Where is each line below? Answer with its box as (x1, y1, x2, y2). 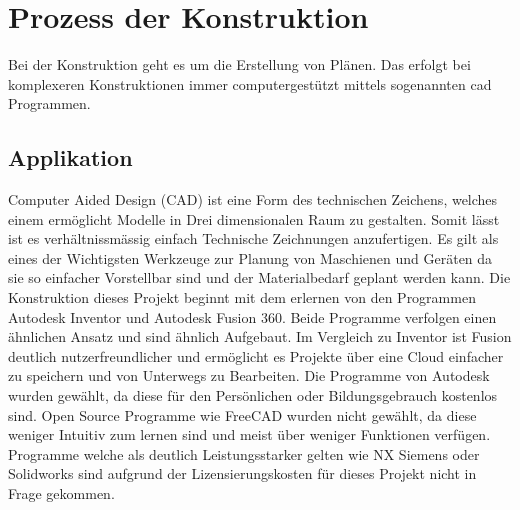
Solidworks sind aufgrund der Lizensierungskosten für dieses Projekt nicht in (8, 463, 477, 484)
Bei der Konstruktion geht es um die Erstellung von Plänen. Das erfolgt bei (8, 54, 471, 75)
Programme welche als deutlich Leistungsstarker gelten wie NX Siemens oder (8, 443, 480, 464)
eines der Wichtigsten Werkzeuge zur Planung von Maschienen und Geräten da (8, 247, 493, 268)
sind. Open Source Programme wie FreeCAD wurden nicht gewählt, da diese (8, 404, 477, 425)
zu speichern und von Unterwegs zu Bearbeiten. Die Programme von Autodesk (8, 365, 490, 386)
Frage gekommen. (8, 483, 115, 504)
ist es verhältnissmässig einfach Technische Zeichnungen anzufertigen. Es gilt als (8, 228, 499, 249)
